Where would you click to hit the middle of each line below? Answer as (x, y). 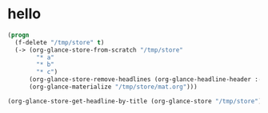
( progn (18, 35)
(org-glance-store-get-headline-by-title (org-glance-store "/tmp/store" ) (135, 101)
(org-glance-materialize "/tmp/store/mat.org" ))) (113, 87)
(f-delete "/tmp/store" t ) (60, 42)
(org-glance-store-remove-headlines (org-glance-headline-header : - (145, 80)
